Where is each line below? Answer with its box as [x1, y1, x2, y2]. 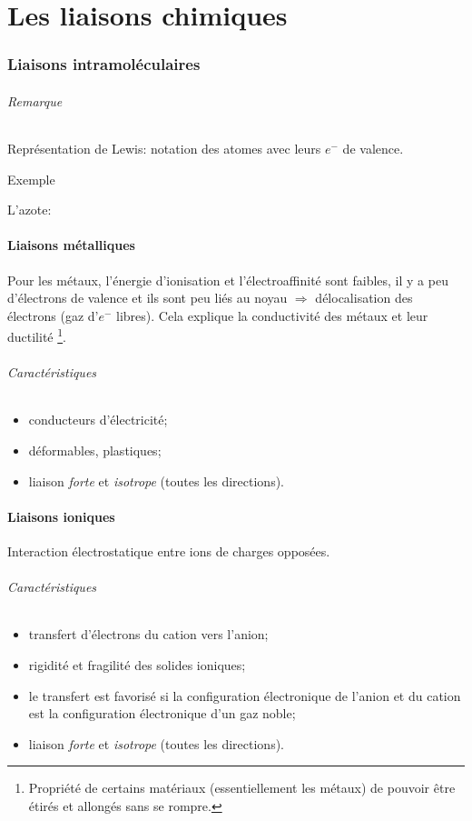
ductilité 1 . [7, 325, 66, 346]
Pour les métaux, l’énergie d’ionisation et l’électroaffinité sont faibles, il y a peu [7, 270, 448, 289]
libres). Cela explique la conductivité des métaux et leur [116, 305, 428, 325]
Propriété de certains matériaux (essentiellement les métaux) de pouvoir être [28, 778, 456, 797]
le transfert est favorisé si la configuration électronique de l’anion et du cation [28, 686, 461, 705]
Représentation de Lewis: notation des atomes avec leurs [7, 139, 321, 158]
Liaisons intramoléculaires [7, 53, 201, 75]
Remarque [7, 91, 63, 110]
